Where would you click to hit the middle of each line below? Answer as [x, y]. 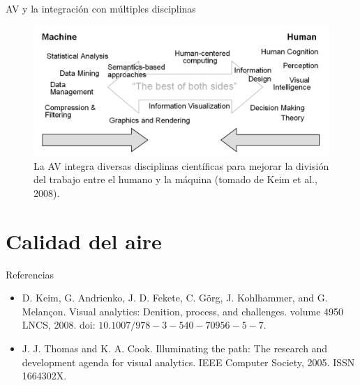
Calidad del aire [84, 241]
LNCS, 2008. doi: [59, 325]
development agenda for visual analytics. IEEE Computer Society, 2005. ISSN [188, 362]
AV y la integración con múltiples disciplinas [101, 8]
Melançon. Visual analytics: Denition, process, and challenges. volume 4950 [183, 311]
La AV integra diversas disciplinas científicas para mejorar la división [181, 165]
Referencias [30, 274]
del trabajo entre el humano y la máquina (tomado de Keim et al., [175, 179]
